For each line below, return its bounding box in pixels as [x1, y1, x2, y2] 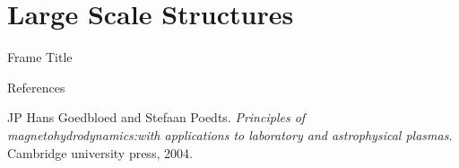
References [7, 77, 65, 96]
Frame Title [7, 48, 73, 66]
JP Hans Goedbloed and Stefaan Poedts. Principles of [7, 108, 306, 127]
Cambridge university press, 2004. [7, 143, 193, 162]
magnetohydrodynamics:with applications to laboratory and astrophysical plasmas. [7, 125, 453, 144]
